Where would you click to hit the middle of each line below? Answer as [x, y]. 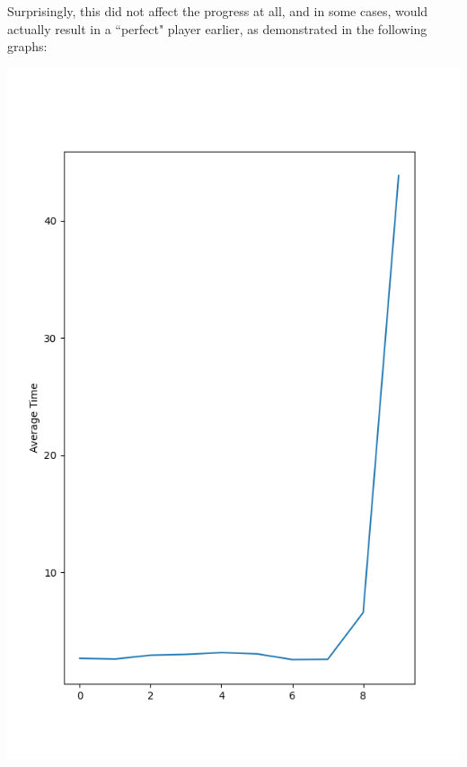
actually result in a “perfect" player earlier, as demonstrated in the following [217, 28]
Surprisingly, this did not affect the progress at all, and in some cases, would [218, 11]
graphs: [27, 46]
